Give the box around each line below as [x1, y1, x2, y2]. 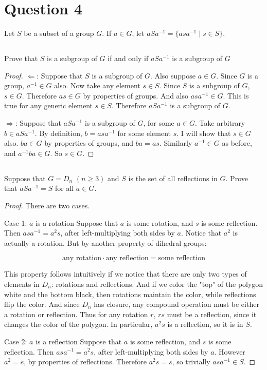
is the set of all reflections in [128, 172, 218, 183]
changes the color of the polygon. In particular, [4, 319, 153, 329]
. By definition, [34, 127, 82, 138]
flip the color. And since [4, 299, 80, 309]
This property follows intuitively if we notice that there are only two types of [4, 268, 247, 279]
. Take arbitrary [195, 118, 245, 128]
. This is [223, 90, 249, 101]
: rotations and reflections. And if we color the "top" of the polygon [51, 279, 263, 289]
